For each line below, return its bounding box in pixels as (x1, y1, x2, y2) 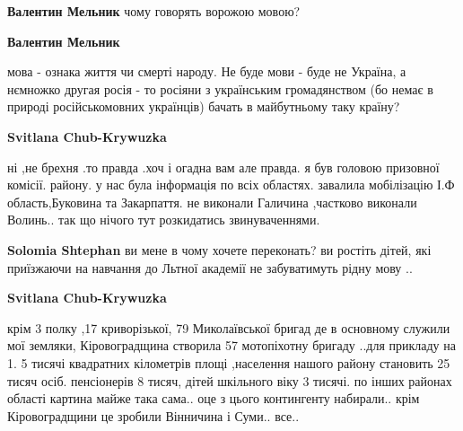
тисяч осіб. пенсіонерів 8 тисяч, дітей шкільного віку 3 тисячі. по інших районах (7, 371, 452, 390)
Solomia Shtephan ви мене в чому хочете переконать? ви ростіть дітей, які (7, 240, 432, 259)
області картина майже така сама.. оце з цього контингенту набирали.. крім (7, 389, 420, 408)
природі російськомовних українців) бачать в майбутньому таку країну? (7, 97, 400, 116)
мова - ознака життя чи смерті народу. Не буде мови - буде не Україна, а (7, 62, 406, 81)
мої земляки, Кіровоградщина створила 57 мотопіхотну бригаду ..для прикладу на (7, 336, 456, 355)
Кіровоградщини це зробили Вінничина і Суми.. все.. (7, 406, 300, 425)
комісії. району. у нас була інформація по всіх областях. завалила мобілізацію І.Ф (7, 175, 455, 194)
